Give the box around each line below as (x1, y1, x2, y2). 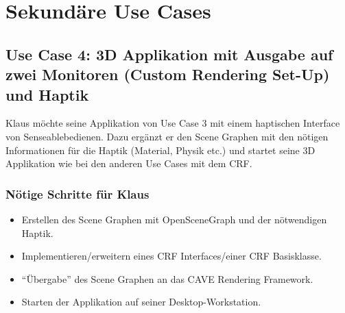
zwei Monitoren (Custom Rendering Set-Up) (5, 64, 330, 85)
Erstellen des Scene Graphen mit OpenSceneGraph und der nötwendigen (21, 212, 327, 226)
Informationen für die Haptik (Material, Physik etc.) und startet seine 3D (5, 142, 316, 157)
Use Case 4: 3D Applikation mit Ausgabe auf (5, 43, 333, 64)
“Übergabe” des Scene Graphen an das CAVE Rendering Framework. (21, 271, 313, 286)
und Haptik (5, 84, 89, 105)
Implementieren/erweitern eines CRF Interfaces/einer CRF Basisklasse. (21, 249, 322, 263)
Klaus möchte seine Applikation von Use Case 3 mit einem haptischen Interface (5, 116, 340, 130)
